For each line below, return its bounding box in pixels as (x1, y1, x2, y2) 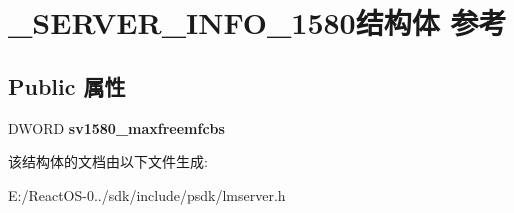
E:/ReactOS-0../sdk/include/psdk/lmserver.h (8, 184, 286, 205)
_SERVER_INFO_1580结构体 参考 (8, 2, 507, 43)
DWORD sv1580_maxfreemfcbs (8, 117, 225, 138)
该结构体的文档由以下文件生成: (8, 151, 208, 172)
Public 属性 (8, 70, 126, 101)
